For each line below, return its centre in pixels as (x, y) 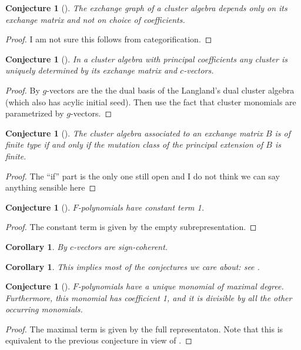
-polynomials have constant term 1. (141, 207)
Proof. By (23, 90)
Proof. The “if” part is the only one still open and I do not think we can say (143, 176)
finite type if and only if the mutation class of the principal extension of (134, 144)
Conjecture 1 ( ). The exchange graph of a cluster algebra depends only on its (146, 8)
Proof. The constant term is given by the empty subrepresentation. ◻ (131, 227)
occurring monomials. (44, 309)
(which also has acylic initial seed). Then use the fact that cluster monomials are (151, 101)
